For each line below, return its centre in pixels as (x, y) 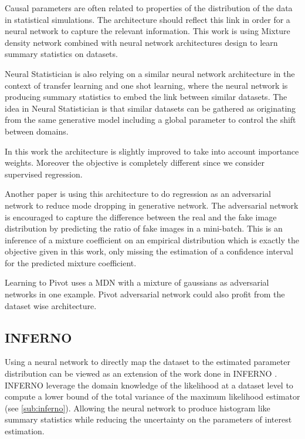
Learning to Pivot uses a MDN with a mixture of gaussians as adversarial (137, 282)
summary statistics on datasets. (61, 54)
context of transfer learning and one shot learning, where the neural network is (146, 85)
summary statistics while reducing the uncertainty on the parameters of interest (148, 419)
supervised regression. (44, 174)
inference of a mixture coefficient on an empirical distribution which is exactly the (152, 239)
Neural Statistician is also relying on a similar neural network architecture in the (150, 73)
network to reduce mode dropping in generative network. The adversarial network (152, 205)
